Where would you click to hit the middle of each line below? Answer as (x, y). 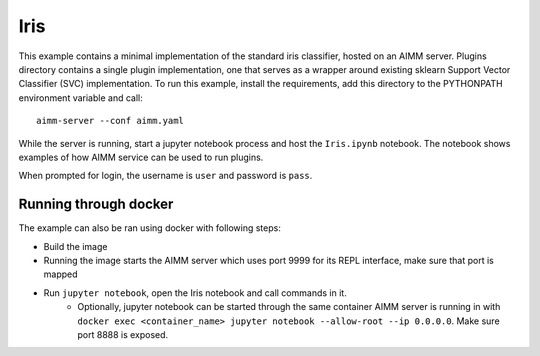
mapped (61, 274)
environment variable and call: (81, 97)
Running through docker (96, 204)
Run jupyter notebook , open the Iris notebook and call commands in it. (195, 292)
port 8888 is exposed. (123, 334)
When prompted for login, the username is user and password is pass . (165, 176)
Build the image (75, 246)
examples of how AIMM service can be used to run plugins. (141, 157)
